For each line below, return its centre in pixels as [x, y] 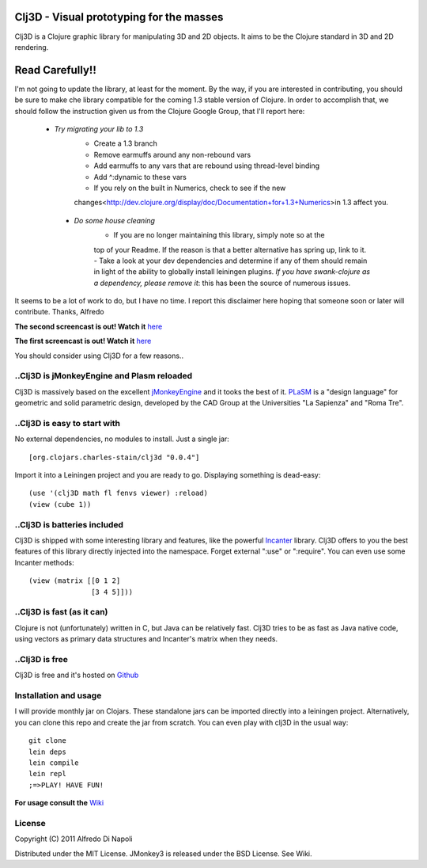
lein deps [47, 752]
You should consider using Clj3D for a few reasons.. [99, 356]
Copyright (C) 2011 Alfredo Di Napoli [74, 839]
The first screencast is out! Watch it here [83, 341]
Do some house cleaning [115, 220]
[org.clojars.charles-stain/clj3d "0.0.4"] [114, 457]
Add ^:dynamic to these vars [140, 177]
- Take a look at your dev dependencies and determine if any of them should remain [231, 261]
